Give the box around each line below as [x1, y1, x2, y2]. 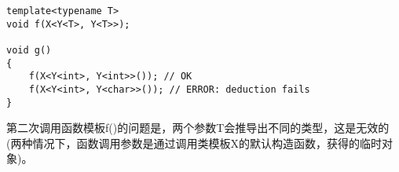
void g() [6, 44, 52, 56]
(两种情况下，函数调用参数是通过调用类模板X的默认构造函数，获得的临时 [6, 134, 382, 151]
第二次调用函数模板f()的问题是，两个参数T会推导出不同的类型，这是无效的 [6, 119, 390, 136]
